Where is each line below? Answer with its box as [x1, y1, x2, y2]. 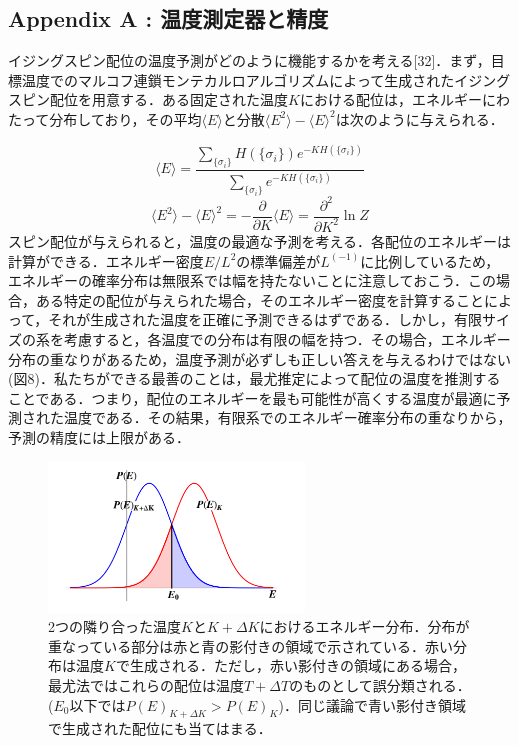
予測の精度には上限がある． [8, 426, 190, 447]
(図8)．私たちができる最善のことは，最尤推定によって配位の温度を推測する [8, 368, 501, 389]
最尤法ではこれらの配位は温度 [48, 675, 244, 696]
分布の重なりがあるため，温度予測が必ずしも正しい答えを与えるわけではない [8, 348, 511, 369]
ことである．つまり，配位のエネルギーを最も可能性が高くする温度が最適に [8, 387, 497, 408]
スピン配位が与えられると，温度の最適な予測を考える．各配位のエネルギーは [8, 230, 512, 251]
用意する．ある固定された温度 [91, 89, 288, 110]
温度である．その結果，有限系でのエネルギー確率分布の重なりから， [63, 407, 512, 428]
